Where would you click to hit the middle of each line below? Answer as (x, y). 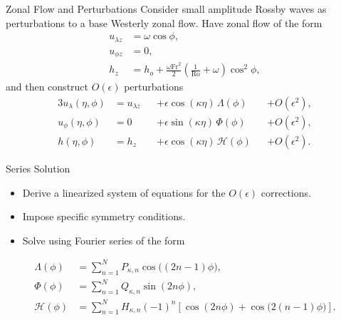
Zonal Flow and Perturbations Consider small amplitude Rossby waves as (166, 9)
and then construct (47, 87)
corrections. (286, 192)
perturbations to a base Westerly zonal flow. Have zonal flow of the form (164, 22)
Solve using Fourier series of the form (104, 240)
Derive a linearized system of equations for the (124, 192)
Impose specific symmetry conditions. (104, 216)
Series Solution (38, 168)
